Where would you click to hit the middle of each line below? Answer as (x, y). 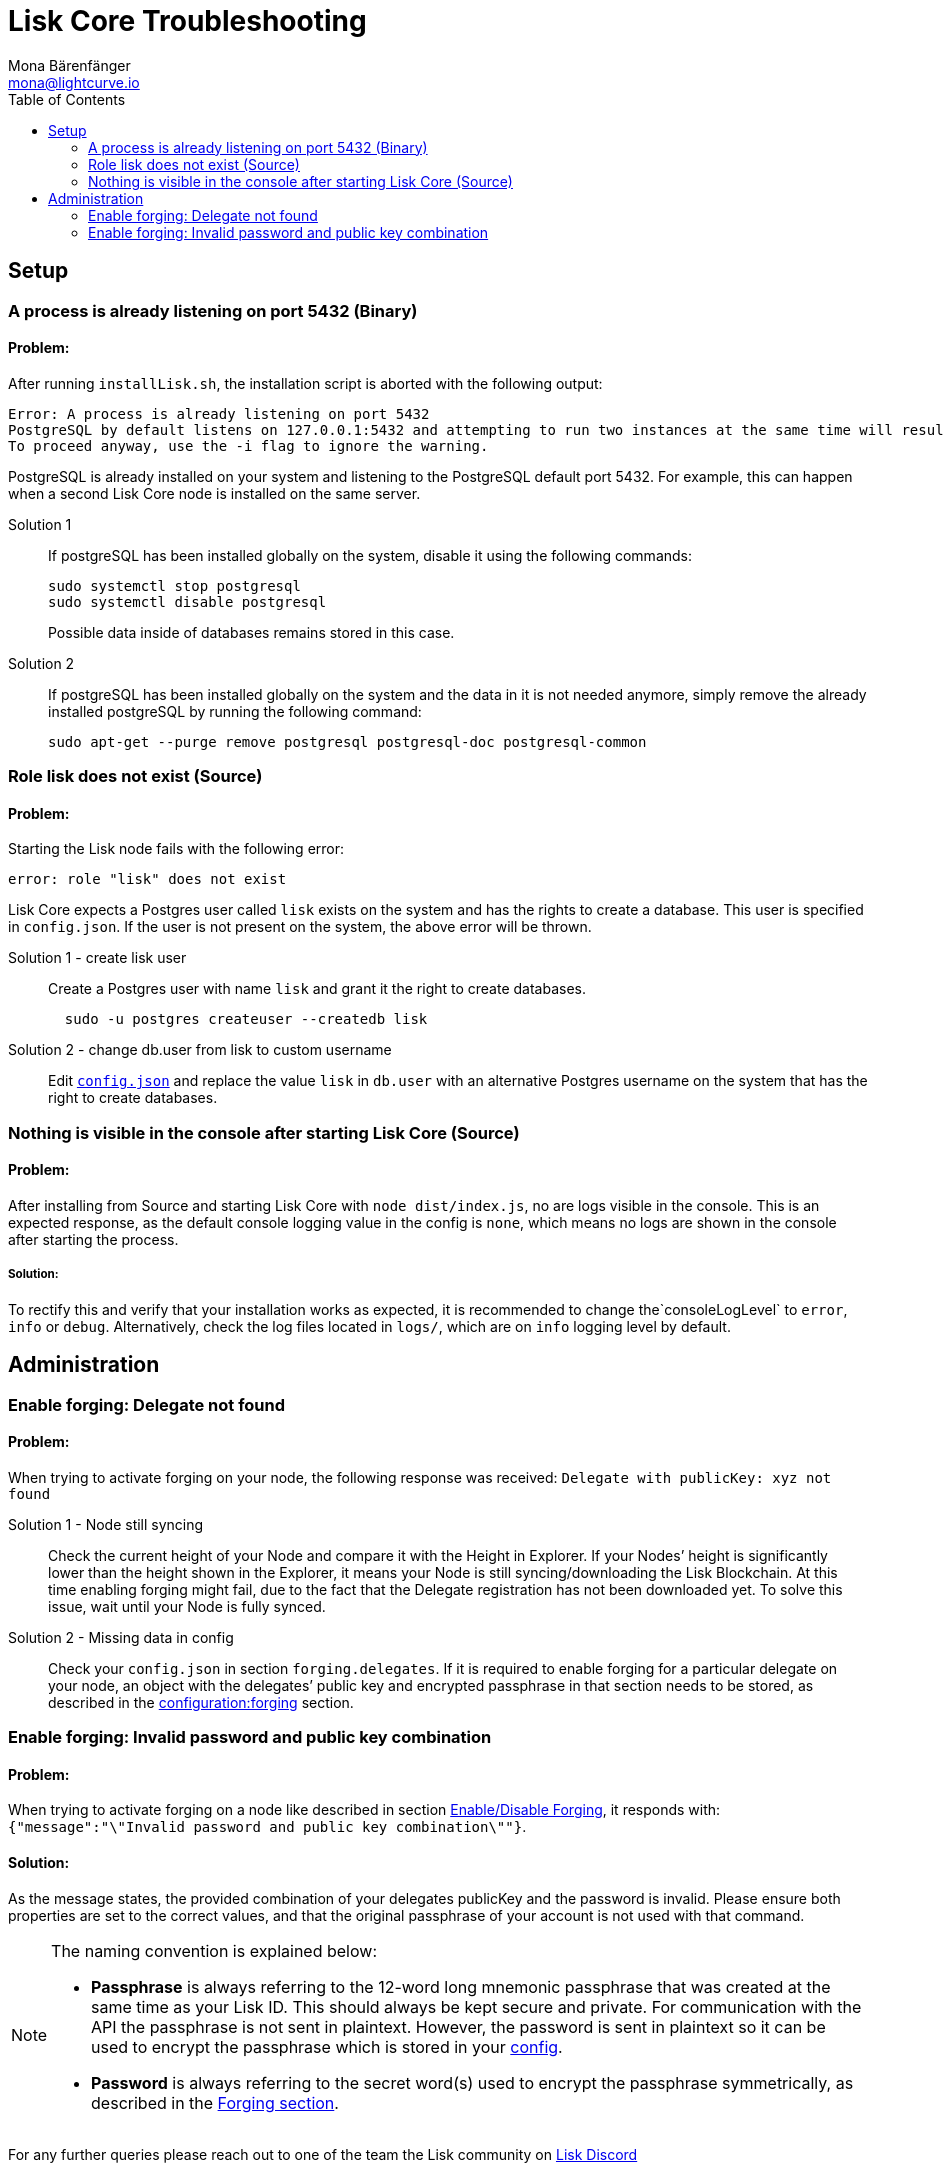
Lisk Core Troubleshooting (187, 21)
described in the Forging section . (215, 2102)
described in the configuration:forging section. (201, 1702)
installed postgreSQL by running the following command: (235, 711)
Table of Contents (67, 99)
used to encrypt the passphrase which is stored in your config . (327, 2046)
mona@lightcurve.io (74, 82)
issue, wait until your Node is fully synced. (187, 1606)
